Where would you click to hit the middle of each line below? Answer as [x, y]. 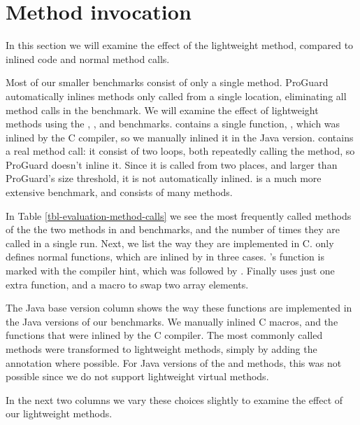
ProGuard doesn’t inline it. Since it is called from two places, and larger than [172, 164]
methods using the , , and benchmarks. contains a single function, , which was [173, 124]
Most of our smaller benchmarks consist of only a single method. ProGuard [167, 82]
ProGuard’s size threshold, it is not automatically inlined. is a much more [164, 178]
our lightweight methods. [59, 413]
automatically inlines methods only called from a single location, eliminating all [176, 96]
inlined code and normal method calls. [88, 58]
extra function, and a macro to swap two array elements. [127, 284]
